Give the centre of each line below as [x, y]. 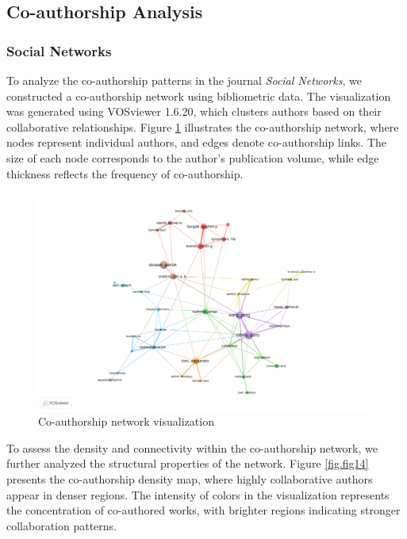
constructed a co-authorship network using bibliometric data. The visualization [199, 96]
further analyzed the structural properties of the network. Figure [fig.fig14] [188, 463]
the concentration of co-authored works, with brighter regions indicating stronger [203, 510]
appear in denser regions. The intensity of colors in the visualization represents [198, 494]
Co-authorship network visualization [126, 421]
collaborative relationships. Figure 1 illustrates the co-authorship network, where [203, 126]
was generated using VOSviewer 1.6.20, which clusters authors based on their [194, 111]
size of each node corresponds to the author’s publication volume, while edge [193, 157]
